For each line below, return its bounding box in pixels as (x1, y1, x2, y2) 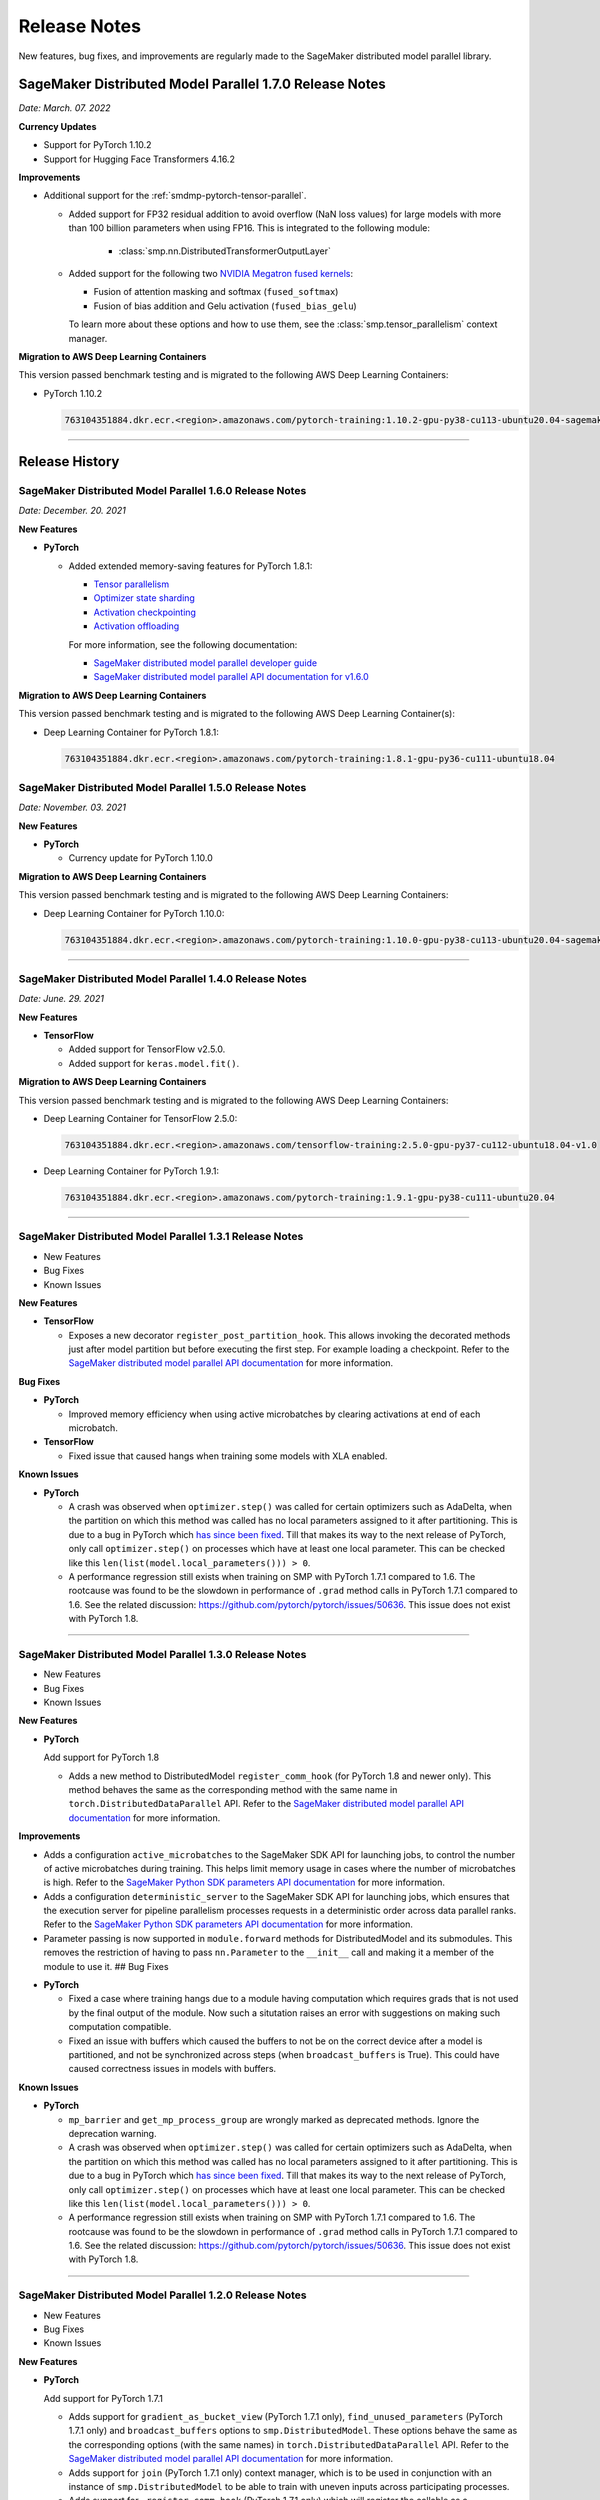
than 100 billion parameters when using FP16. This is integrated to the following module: (68, 222, 430, 234)
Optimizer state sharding (93, 592, 195, 604)
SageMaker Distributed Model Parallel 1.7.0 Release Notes (18, 76, 386, 93)
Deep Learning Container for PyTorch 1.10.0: (43, 907, 225, 919)
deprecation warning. (68, 2127, 157, 2139)
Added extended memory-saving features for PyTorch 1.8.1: (68, 560, 313, 572)
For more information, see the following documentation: (68, 638, 298, 650)
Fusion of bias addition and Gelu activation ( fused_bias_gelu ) (93, 300, 357, 312)
